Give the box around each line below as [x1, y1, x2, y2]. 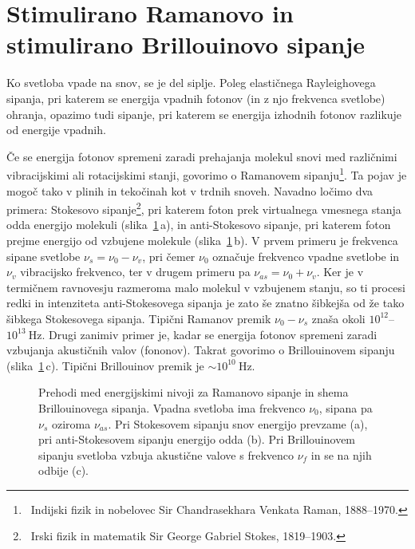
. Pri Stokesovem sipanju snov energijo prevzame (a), [108, 415, 368, 432]
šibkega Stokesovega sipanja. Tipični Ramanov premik [6, 310, 271, 326]
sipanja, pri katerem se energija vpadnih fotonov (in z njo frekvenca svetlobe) [6, 89, 385, 106]
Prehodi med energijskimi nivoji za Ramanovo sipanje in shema [38, 384, 349, 401]
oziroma [51, 415, 91, 432]
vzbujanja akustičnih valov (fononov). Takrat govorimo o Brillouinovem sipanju [6, 342, 395, 358]
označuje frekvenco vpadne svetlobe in [212, 247, 400, 264]
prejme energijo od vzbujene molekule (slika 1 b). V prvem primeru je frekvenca [6, 231, 398, 248]
